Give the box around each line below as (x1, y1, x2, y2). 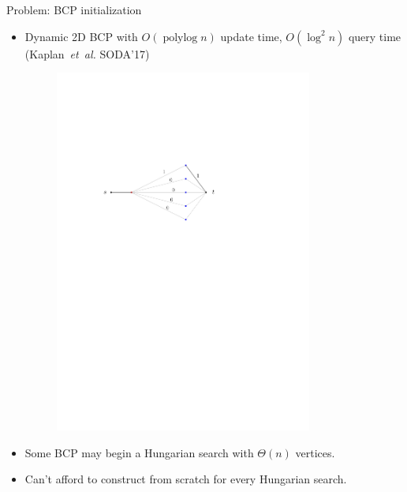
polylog (162, 32, 198, 43)
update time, (220, 28, 282, 44)
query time (348, 28, 401, 44)
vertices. (295, 444, 335, 460)
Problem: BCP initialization (6, 2, 142, 17)
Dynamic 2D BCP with (24, 28, 138, 44)
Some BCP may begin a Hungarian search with (24, 444, 254, 460)
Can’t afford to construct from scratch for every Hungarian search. (24, 471, 347, 487)
